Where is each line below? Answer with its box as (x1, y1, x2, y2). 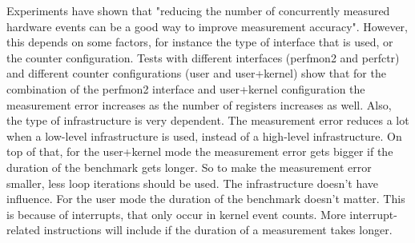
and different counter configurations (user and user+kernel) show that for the (6, 65, 386, 82)
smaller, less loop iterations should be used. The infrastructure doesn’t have (6, 174, 378, 191)
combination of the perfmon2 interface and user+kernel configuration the (6, 80, 365, 97)
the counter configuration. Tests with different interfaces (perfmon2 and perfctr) (6, 49, 400, 66)
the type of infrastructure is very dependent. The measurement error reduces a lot (6, 112, 409, 129)
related (6, 221, 41, 238)
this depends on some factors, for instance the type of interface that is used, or (6, 34, 393, 50)
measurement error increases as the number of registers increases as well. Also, (6, 96, 392, 113)
